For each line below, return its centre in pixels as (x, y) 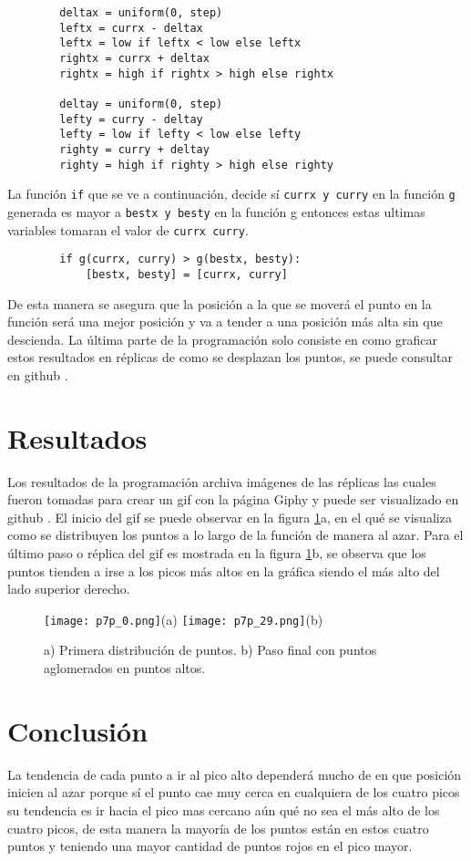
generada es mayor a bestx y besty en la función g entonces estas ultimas (216, 211)
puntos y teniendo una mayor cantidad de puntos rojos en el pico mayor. (210, 846)
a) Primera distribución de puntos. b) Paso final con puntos (210, 650)
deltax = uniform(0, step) (141, 13)
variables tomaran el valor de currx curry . (128, 229)
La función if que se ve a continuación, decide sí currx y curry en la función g (231, 194)
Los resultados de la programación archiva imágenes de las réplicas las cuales (222, 481)
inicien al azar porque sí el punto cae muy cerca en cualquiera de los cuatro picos (234, 792)
